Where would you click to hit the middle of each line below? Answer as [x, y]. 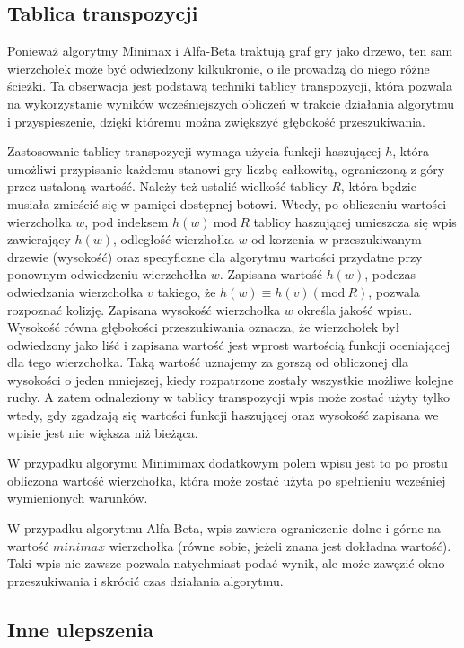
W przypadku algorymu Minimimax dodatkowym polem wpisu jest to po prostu [228, 463]
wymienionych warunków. [78, 498]
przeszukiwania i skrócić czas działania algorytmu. [145, 580]
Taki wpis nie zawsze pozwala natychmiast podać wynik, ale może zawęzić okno [226, 563]
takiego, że [187, 291]
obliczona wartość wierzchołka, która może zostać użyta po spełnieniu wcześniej [227, 480]
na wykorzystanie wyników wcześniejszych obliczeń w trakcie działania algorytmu [231, 103]
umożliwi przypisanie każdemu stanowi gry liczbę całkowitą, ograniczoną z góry [226, 168]
